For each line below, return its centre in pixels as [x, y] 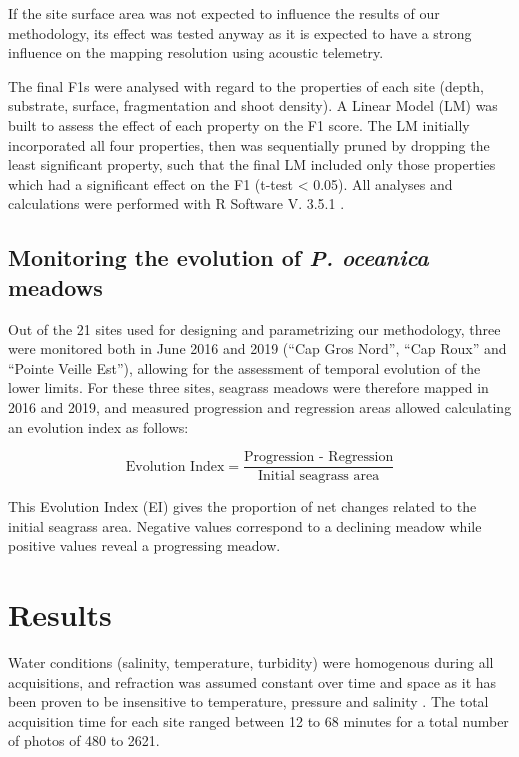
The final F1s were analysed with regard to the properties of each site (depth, [246, 85]
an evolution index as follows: [98, 426]
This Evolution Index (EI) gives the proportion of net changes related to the [242, 506]
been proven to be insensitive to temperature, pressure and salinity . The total [248, 701]
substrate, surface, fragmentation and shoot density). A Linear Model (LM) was [253, 105]
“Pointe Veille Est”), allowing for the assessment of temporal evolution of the [244, 367]
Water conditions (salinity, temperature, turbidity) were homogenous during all [251, 662]
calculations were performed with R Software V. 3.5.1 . [176, 203]
